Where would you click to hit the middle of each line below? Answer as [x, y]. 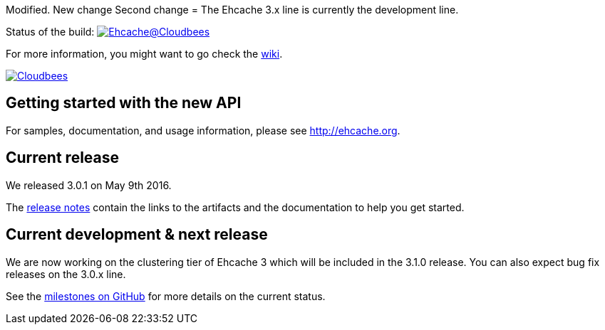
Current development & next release [137, 235]
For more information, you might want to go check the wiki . [144, 54]
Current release [63, 158]
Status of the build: [50, 32]
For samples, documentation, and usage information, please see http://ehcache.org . [203, 130]
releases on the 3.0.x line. [66, 274]
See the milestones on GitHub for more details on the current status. [166, 296]
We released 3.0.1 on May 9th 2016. [89, 185]
